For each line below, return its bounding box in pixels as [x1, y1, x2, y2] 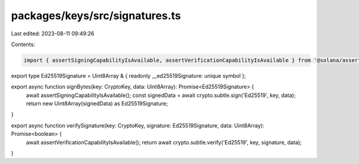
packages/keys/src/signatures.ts [11, 9, 181, 22]
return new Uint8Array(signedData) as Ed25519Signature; [26, 100, 168, 107]
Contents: [11, 41, 35, 48]
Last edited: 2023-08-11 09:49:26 [11, 30, 95, 37]
